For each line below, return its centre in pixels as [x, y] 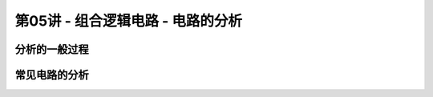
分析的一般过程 [52, 49]
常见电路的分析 [52, 75]
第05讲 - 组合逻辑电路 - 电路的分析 [129, 21]
